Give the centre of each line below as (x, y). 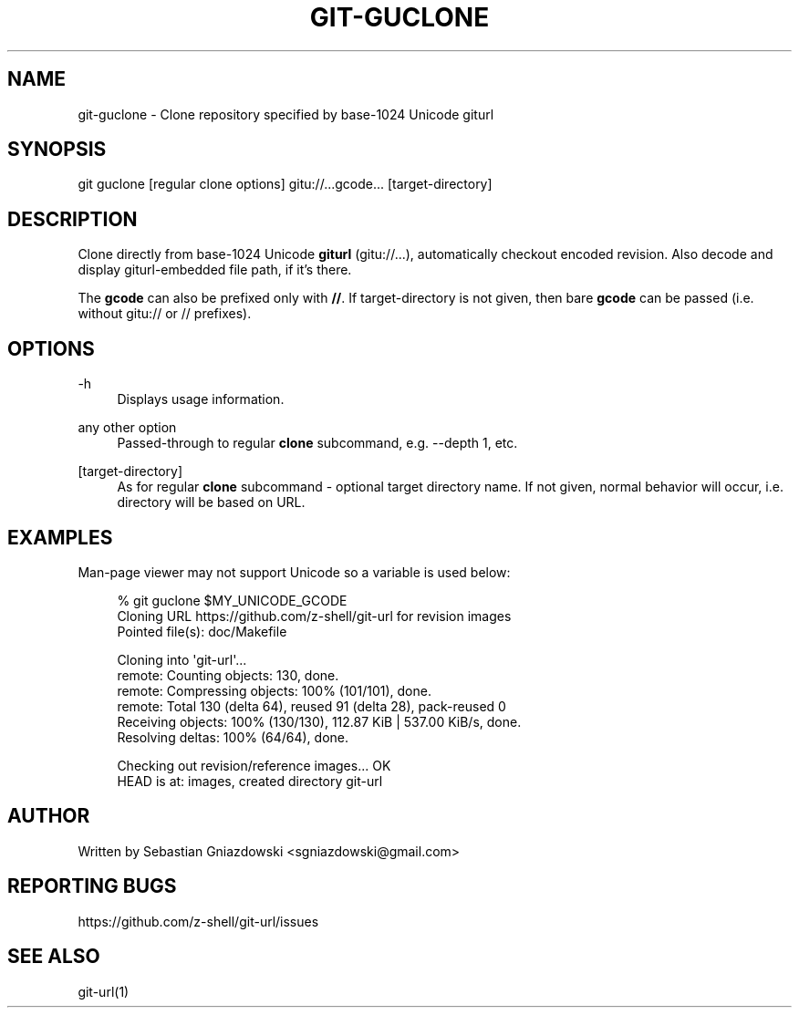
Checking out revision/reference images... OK (254, 765)
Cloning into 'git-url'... (182, 659)
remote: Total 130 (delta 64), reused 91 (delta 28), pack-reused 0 (311, 706)
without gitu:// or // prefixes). (165, 314)
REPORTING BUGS (92, 886)
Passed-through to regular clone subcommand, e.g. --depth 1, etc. (317, 443)
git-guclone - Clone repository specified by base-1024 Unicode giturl (286, 114)
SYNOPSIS (57, 150)
